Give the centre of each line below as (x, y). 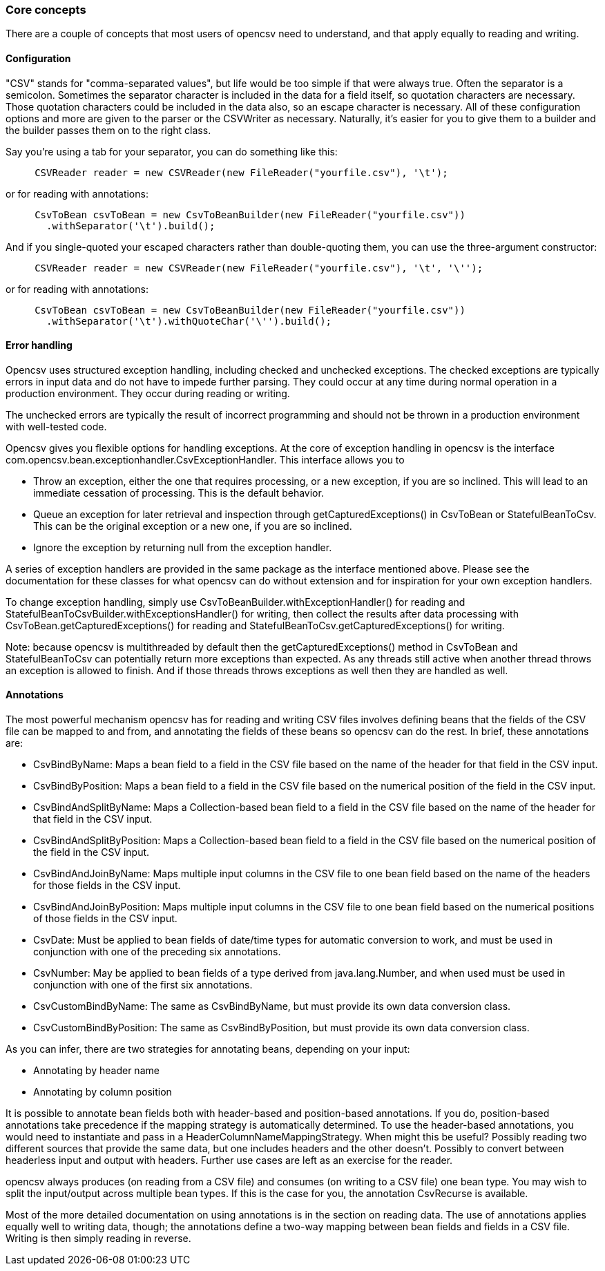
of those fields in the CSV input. (105, 919)
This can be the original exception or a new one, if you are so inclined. (193, 526)
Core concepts (46, 10)
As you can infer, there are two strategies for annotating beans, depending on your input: (208, 1049)
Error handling (39, 345)
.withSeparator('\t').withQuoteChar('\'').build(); (189, 321)
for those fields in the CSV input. (107, 886)
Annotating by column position (103, 1092)
